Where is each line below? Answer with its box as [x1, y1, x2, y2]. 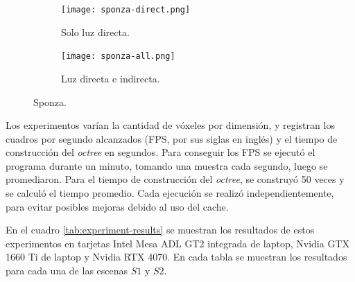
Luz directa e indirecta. [61, 71, 160, 85]
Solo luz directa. [61, 24, 130, 39]
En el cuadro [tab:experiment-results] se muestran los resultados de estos [6, 222, 315, 237]
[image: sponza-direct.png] [61, 5, 191, 15]
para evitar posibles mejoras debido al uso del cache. [6, 199, 229, 213]
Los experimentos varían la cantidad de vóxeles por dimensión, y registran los [6, 118, 335, 132]
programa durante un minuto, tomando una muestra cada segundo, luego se [6, 158, 328, 173]
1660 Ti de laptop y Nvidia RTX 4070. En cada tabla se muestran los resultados [6, 249, 347, 264]
